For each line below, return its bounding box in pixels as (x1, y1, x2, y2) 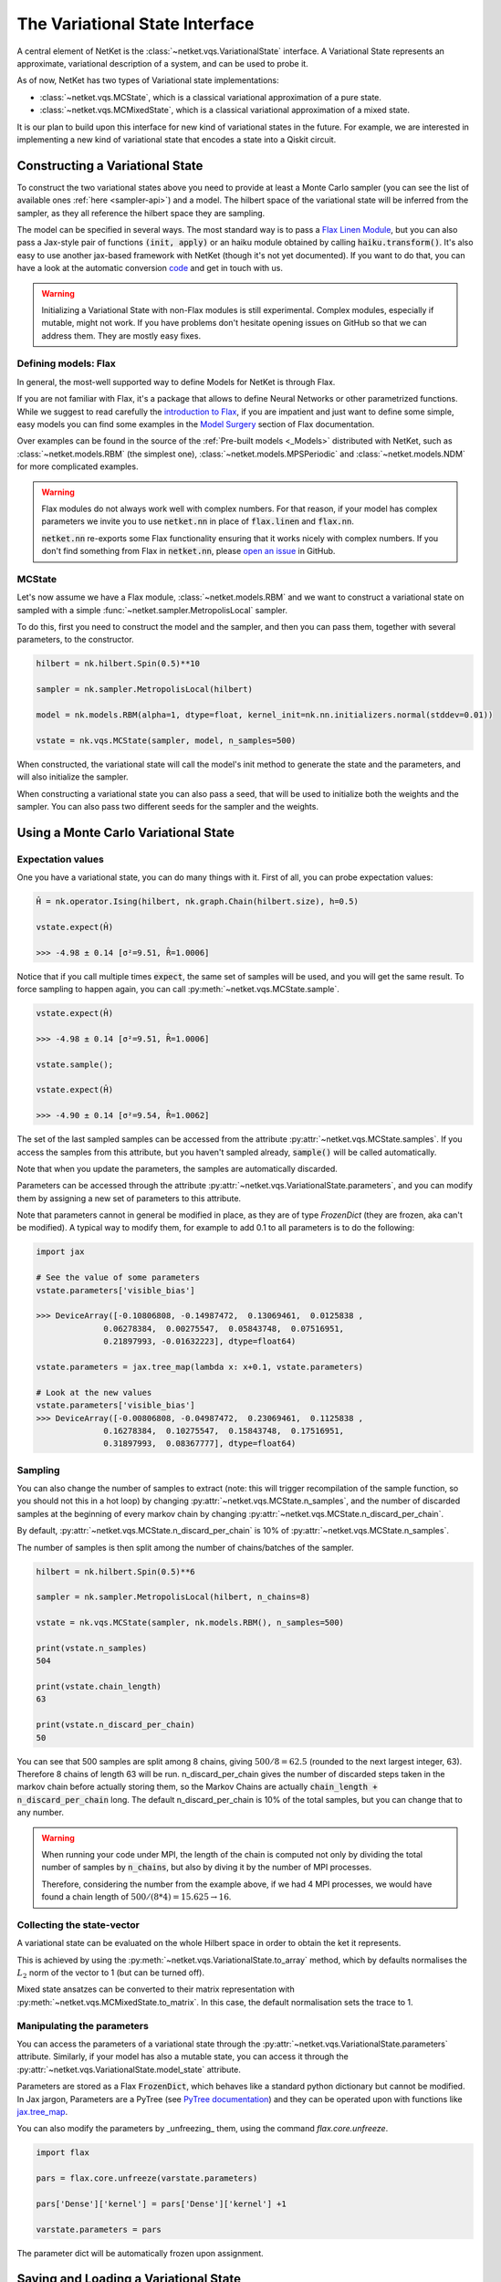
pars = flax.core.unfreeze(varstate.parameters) (36, 2173, 258, 2183)
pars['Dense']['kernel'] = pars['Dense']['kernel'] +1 (36, 2198, 287, 2209)
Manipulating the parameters (16, 2019, 150, 2032)
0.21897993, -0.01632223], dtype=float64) (103, 1336, 297, 1346)
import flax (36, 2148, 90, 2158)
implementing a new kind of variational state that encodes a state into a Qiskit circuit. (16, 133, 337, 145)
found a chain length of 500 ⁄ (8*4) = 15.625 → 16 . (41, 1891, 232, 1902)
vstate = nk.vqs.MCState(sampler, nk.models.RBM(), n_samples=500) (36, 1617, 345, 1628)
